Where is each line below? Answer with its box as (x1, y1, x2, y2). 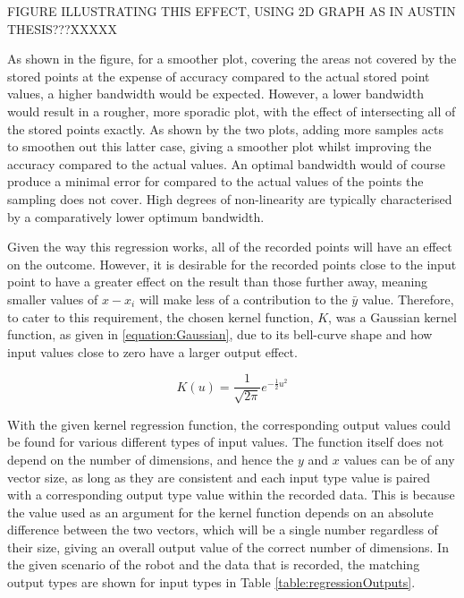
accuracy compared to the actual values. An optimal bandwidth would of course (7, 154, 445, 173)
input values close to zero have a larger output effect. (7, 342, 298, 361)
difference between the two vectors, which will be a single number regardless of (7, 520, 438, 539)
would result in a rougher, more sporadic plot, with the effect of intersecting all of (7, 101, 456, 120)
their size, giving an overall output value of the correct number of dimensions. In (7, 537, 449, 556)
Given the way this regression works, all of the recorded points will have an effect (7, 237, 452, 256)
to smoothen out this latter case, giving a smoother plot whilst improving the (7, 137, 432, 156)
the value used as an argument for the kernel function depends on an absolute (7, 502, 434, 521)
